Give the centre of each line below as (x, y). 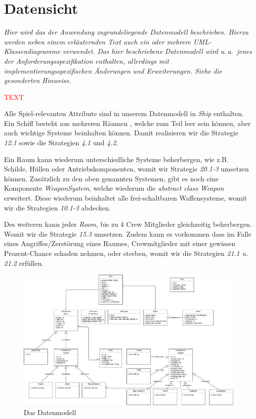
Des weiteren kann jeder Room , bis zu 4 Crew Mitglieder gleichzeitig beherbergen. (128, 224)
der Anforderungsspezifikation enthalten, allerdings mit (86, 61)
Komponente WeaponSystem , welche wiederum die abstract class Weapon (114, 188)
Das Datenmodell (50, 412)
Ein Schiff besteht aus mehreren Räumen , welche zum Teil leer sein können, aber (128, 123)
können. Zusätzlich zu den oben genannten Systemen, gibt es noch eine (111, 178)
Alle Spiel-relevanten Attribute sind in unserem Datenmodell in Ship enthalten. (124, 113)
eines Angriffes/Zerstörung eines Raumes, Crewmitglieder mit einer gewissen (120, 243)
